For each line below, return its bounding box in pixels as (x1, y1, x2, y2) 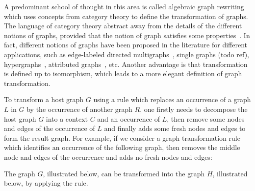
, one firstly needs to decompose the (140, 104, 248, 114)
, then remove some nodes (167, 113, 245, 124)
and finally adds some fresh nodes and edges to (104, 123, 246, 133)
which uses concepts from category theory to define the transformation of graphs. (4, 11, 248, 21)
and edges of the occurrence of (4, 123, 95, 133)
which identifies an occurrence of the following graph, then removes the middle (4, 142, 240, 152)
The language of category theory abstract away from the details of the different (4, 21, 242, 31)
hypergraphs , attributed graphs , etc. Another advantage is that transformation (4, 59, 248, 69)
